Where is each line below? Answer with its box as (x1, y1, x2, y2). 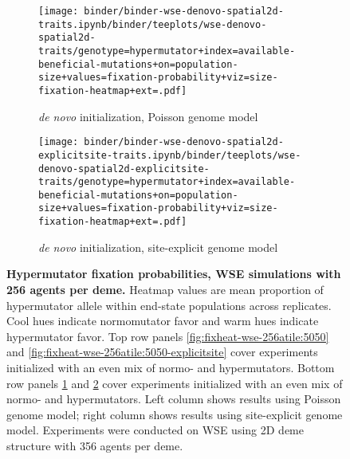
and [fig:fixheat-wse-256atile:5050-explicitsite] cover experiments (6, 343, 318, 360)
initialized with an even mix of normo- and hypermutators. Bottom (6, 359, 335, 375)
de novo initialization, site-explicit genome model (38, 238, 278, 255)
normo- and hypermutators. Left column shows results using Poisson (6, 390, 341, 407)
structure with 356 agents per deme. (6, 437, 183, 453)
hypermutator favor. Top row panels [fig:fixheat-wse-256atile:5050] (6, 328, 329, 344)
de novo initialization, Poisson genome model (38, 108, 258, 124)
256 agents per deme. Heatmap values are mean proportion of (6, 280, 324, 297)
